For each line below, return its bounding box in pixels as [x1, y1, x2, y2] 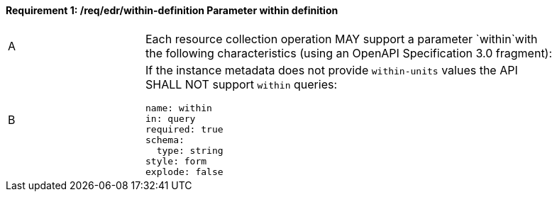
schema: [145, 134, 184, 145]
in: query [145, 113, 196, 124]
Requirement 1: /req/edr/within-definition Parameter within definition [6, 4, 338, 16]
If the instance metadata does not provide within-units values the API [145, 62, 518, 77]
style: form [145, 155, 207, 167]
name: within [145, 102, 212, 113]
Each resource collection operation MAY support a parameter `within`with [145, 31, 538, 46]
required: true [145, 123, 224, 135]
